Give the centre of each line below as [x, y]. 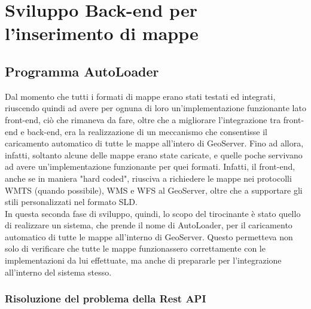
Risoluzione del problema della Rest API [106, 299]
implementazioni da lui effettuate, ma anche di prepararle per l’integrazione [143, 260]
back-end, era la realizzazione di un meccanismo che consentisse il [147, 131]
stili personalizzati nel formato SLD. [71, 202]
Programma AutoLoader [82, 71]
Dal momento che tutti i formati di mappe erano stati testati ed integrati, [140, 96]
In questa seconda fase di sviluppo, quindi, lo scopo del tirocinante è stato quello [153, 213]
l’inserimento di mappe [102, 33]
